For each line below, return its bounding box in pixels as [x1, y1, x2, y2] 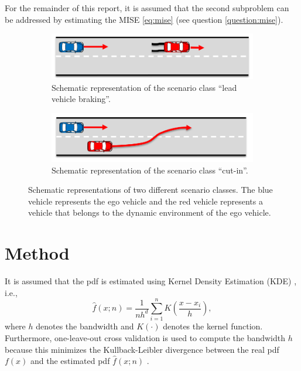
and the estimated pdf [30, 355, 110, 367]
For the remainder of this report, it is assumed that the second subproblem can [5, 2, 289, 13]
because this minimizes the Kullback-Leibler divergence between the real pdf [5, 343, 279, 355]
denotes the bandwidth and [36, 320, 134, 332]
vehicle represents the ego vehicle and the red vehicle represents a [28, 195, 263, 207]
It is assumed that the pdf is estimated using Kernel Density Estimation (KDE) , [5, 275, 297, 287]
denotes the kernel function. [163, 320, 263, 332]
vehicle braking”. [52, 93, 111, 105]
